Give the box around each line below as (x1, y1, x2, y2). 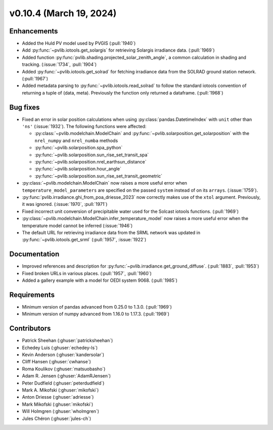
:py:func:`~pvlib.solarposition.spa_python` (34, 145, 123, 151)
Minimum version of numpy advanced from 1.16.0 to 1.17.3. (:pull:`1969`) (22, 311, 169, 317)
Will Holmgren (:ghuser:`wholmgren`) (22, 408, 100, 414)
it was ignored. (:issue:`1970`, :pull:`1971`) (22, 201, 108, 207)
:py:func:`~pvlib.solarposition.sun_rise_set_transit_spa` (34, 152, 149, 158)
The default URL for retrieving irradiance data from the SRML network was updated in (22, 229, 201, 235)
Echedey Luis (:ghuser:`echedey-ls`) (22, 345, 98, 351)
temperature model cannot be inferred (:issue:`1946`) (22, 223, 133, 229)
